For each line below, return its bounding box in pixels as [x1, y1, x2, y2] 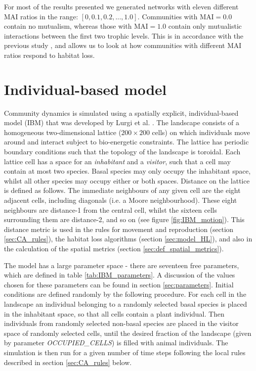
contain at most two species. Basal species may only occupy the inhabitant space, [4, 166, 251, 176]
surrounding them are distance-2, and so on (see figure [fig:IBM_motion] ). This [4, 214, 245, 225]
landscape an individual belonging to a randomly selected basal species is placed [4, 298, 247, 309]
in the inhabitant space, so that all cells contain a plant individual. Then [4, 308, 224, 319]
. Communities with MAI [137, 11, 214, 21]
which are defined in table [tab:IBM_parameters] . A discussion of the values [4, 270, 235, 280]
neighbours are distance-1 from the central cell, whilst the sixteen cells [4, 204, 217, 215]
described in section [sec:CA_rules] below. [4, 357, 132, 367]
